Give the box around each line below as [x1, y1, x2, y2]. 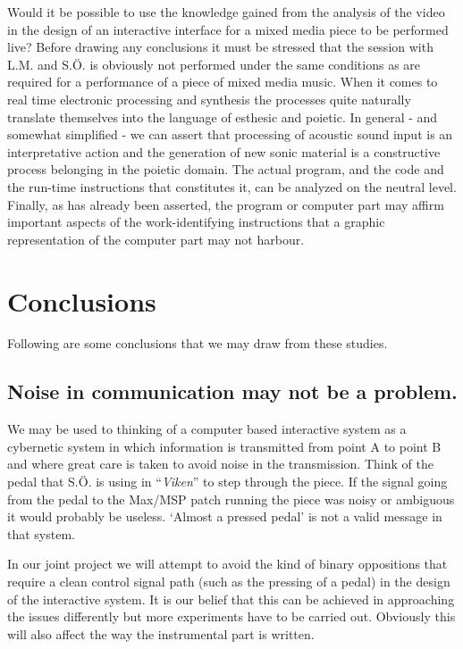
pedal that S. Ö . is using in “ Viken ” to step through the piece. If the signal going [7, 472, 448, 491]
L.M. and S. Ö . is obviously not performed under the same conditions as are [7, 54, 421, 73]
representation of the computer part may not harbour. [7, 229, 305, 248]
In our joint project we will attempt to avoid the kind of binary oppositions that [7, 554, 448, 573]
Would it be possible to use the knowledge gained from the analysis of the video [7, 3, 445, 21]
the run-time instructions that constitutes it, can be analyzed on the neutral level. [7, 177, 457, 196]
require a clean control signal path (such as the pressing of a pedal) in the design [7, 571, 450, 590]
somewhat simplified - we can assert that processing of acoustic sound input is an [7, 125, 453, 144]
